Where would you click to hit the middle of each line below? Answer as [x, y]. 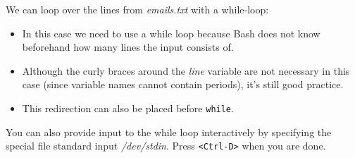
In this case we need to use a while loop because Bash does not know [171, 33]
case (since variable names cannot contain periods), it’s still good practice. [183, 84]
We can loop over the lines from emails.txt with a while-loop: [137, 9]
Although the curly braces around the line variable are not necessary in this [186, 70]
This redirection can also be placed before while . [128, 108]
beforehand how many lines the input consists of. [128, 47]
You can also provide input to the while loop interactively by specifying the [169, 132]
